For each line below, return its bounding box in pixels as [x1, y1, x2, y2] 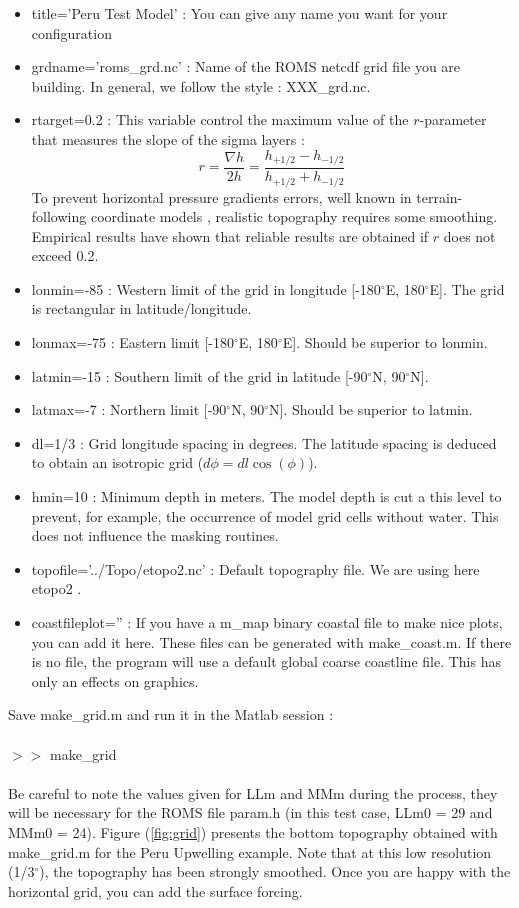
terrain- [416, 186, 463, 207]
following [31, 206, 87, 227]
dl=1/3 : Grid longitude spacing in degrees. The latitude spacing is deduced [31, 432, 497, 453]
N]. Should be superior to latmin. [269, 399, 473, 420]
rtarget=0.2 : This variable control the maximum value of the [31, 109, 409, 130]
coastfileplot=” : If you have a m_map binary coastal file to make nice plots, [31, 612, 503, 632]
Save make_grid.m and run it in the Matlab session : [8, 704, 334, 725]
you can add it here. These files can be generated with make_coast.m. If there [31, 631, 512, 652]
